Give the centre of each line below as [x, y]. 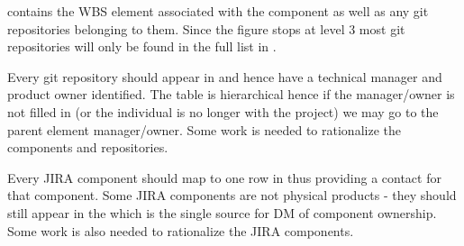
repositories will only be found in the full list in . [142, 46]
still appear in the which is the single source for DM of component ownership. [222, 212]
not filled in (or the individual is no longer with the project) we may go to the [223, 111]
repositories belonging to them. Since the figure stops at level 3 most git [206, 28]
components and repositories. [88, 147]
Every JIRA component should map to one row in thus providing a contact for [224, 177]
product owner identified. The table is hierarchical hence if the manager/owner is [231, 94]
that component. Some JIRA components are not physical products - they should [232, 195]
